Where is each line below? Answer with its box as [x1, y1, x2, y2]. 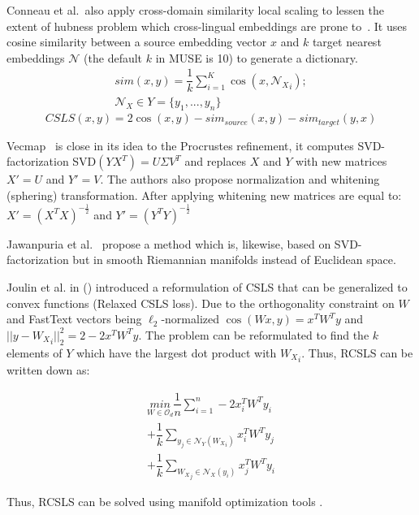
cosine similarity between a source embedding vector [6, 33, 267, 50]
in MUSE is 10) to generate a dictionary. [155, 49, 358, 66]
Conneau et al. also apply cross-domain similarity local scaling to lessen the [6, 2, 384, 18]
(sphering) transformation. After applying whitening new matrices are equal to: [6, 186, 402, 203]
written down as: [6, 361, 90, 378]
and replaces [184, 153, 247, 170]
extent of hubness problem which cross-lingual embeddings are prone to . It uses [6, 17, 408, 34]
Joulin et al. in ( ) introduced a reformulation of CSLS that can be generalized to [6, 279, 408, 296]
